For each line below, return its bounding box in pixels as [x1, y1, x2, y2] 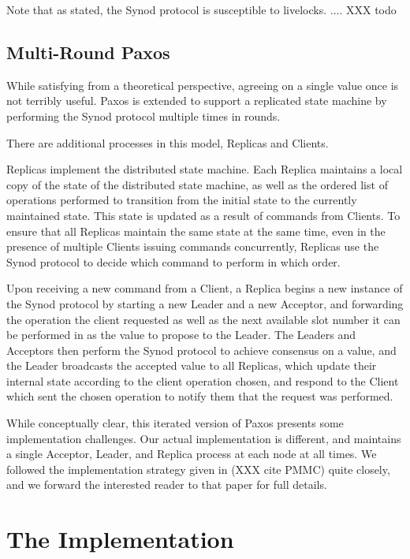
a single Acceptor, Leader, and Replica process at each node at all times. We [6, 445, 377, 462]
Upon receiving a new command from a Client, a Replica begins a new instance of [6, 280, 403, 296]
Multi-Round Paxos [6, 39, 170, 64]
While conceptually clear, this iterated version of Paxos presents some [6, 415, 344, 431]
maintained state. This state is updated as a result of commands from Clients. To [6, 207, 401, 223]
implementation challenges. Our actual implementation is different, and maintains [6, 430, 401, 446]
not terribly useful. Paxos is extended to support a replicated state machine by [6, 92, 387, 109]
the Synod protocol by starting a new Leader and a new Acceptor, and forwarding [6, 295, 404, 311]
